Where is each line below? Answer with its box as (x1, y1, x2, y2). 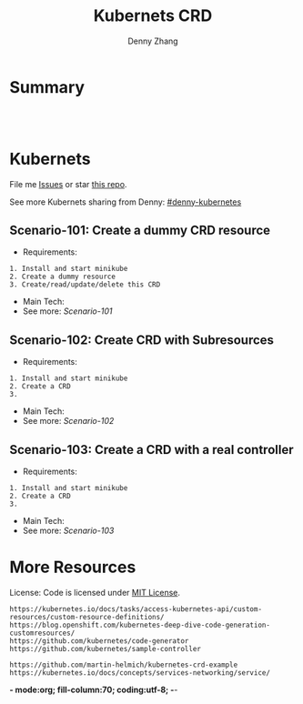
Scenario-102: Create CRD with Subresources (9, 332, 275, 347)
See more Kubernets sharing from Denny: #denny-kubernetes (9, 196, 242, 207)
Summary (9, 76, 85, 97)
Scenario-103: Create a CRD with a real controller (9, 442, 294, 458)
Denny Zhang (126, 35, 179, 46)
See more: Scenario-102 (22, 416, 115, 427)
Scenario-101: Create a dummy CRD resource (9, 223, 271, 238)
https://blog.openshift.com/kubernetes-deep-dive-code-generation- (9, 620, 271, 629)
